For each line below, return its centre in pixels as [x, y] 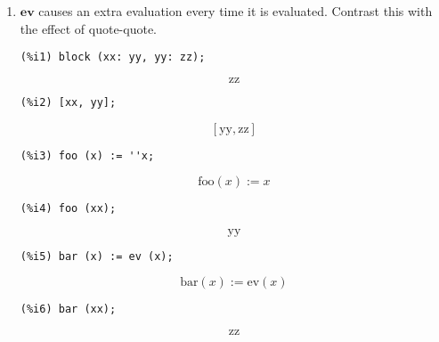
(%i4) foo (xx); [68, 209]
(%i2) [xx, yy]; [68, 102]
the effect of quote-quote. [88, 28]
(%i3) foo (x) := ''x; [87, 155]
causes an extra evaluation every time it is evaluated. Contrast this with [236, 11]
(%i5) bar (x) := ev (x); [97, 256]
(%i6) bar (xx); [68, 309]
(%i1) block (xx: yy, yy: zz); [113, 57]
